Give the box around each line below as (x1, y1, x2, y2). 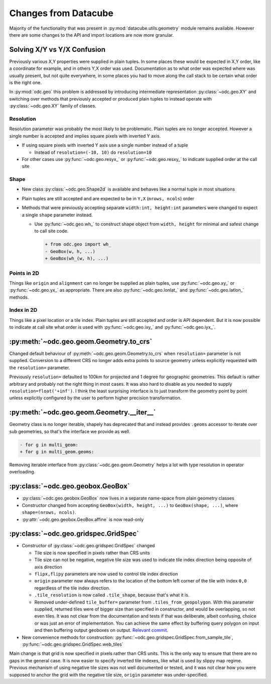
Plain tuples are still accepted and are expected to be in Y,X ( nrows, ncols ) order (22, 195, 194, 201)
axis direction (34, 564, 63, 570)
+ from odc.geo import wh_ (45, 241, 111, 247)
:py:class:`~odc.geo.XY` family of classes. (9, 103, 96, 109)
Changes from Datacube (9, 8, 114, 19)
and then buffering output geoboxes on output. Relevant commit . (34, 627, 169, 633)
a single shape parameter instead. (22, 212, 93, 218)
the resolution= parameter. (9, 365, 70, 371)
